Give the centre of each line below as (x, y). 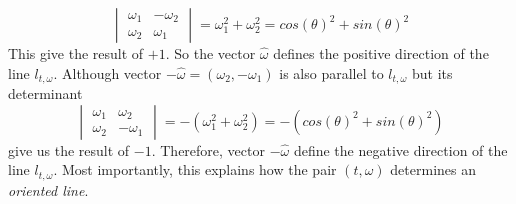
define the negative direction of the (400, 149)
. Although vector (107, 72)
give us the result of (69, 149)
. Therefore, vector (208, 149)
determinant (45, 93)
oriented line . (48, 189)
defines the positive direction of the (381, 53)
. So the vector (210, 53)
